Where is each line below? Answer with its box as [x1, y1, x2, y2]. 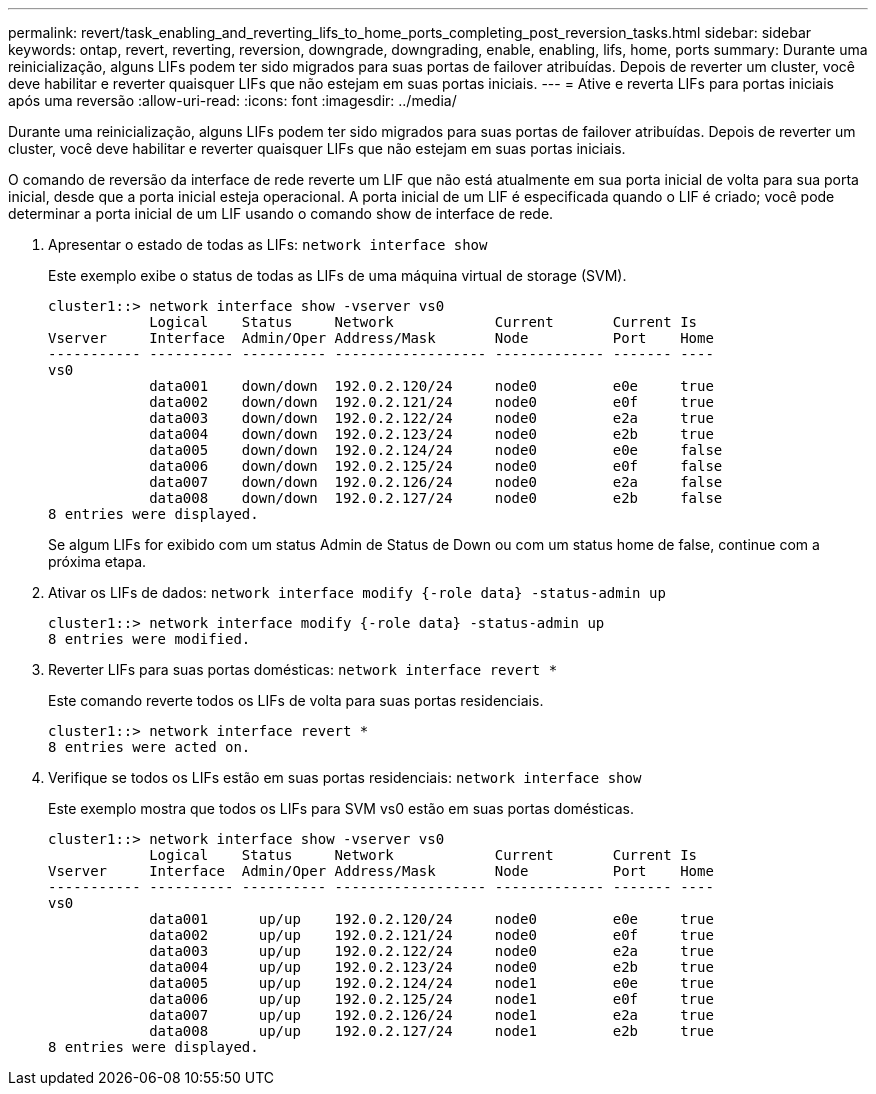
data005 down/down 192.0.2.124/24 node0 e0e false [149, 442, 723, 458]
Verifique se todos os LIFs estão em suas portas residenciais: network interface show [48, 769, 642, 786]
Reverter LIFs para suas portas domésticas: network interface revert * [48, 661, 558, 678]
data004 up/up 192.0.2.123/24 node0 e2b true [149, 959, 714, 975]
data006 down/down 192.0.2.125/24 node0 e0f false [149, 458, 723, 474]
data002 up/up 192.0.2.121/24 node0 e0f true [149, 927, 714, 943]
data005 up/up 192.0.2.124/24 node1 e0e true [149, 975, 714, 991]
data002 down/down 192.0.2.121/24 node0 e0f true [149, 394, 714, 410]
